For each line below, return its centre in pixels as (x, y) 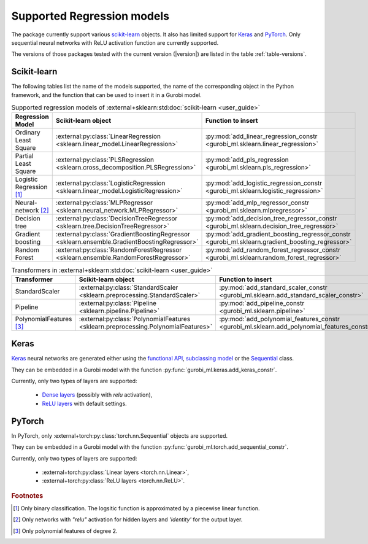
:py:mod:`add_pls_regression (247, 160)
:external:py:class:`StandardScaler (128, 287)
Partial (24, 156)
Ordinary (28, 133)
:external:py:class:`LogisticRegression (110, 183)
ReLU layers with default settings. (84, 403)
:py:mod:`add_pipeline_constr (262, 303)
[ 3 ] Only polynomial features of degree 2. (65, 530)
